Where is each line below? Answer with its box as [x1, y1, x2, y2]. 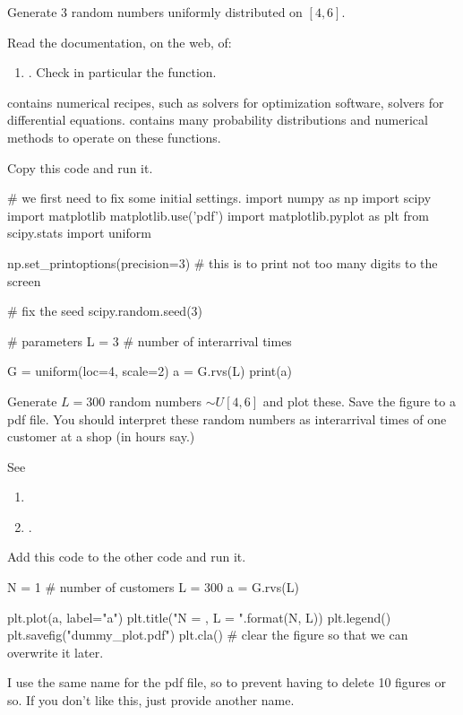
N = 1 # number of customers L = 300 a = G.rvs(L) [7, 578, 299, 597]
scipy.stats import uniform [7, 223, 151, 242]
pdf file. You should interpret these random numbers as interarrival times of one [7, 409, 447, 428]
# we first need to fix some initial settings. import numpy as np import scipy [7, 188, 432, 207]
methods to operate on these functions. [7, 127, 221, 146]
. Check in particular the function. [28, 63, 217, 82]
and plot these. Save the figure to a [262, 391, 456, 410]
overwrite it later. [7, 642, 104, 661]
